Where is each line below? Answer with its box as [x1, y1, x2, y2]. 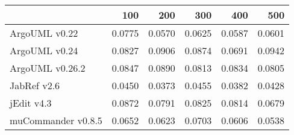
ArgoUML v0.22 [10, 26, 78, 40]
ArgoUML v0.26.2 [10, 61, 86, 75]
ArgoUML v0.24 [10, 43, 78, 57]
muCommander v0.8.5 [10, 113, 102, 127]
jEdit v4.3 [10, 96, 52, 110]
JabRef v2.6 [10, 78, 60, 92]
